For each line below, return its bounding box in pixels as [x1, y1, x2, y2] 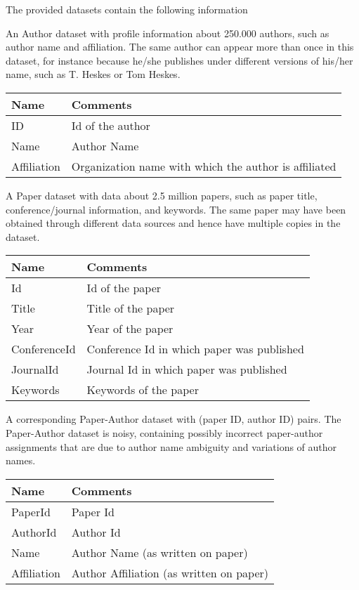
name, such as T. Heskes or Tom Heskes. [6, 67, 181, 81]
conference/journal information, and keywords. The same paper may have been [6, 202, 346, 216]
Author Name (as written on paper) [71, 544, 248, 560]
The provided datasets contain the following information [6, 2, 248, 16]
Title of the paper [86, 300, 175, 317]
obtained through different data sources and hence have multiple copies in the [6, 216, 341, 230]
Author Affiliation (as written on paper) [71, 564, 269, 581]
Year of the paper [86, 320, 174, 337]
